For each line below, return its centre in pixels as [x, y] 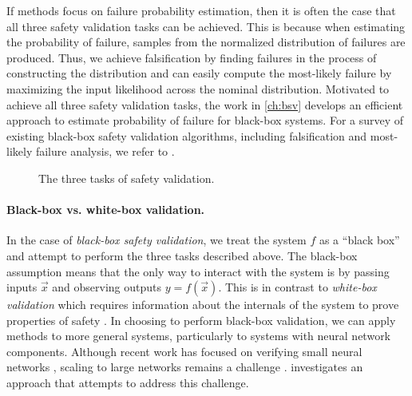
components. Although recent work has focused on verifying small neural [184, 351]
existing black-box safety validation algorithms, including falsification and [187, 135]
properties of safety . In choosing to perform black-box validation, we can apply [201, 320]
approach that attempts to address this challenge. [128, 383]
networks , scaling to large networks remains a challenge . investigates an [185, 367]
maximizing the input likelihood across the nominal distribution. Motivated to [198, 88]
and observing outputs [107, 287]
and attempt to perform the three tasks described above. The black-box [182, 255]
